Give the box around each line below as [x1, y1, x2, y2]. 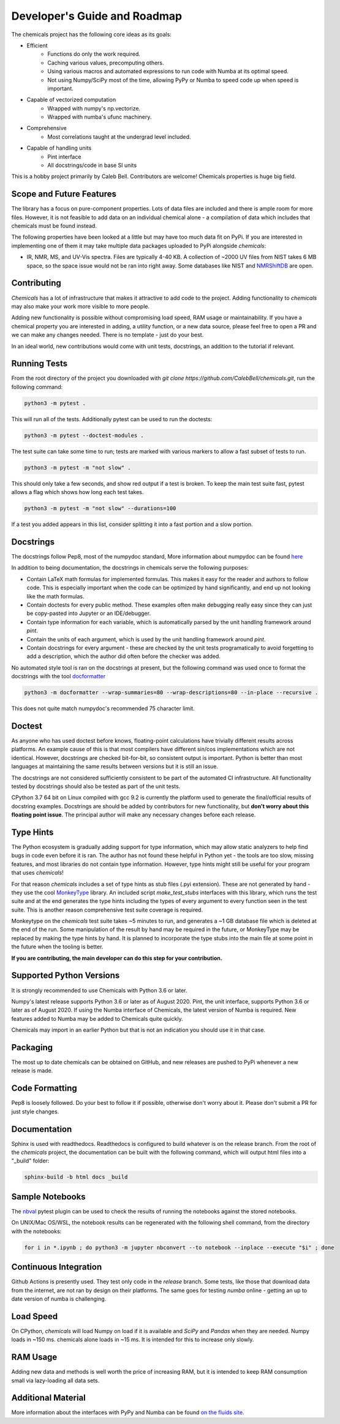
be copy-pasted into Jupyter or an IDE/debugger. [26, 609, 151, 617]
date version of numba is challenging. [11, 1295, 107, 1302]
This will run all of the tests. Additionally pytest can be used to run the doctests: [11, 415, 213, 423]
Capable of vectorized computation [26, 96, 116, 104]
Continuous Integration [11, 1262, 102, 1272]
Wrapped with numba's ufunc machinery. [47, 114, 152, 121]
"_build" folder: [11, 1157, 50, 1164]
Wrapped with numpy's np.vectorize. [47, 104, 141, 112]
